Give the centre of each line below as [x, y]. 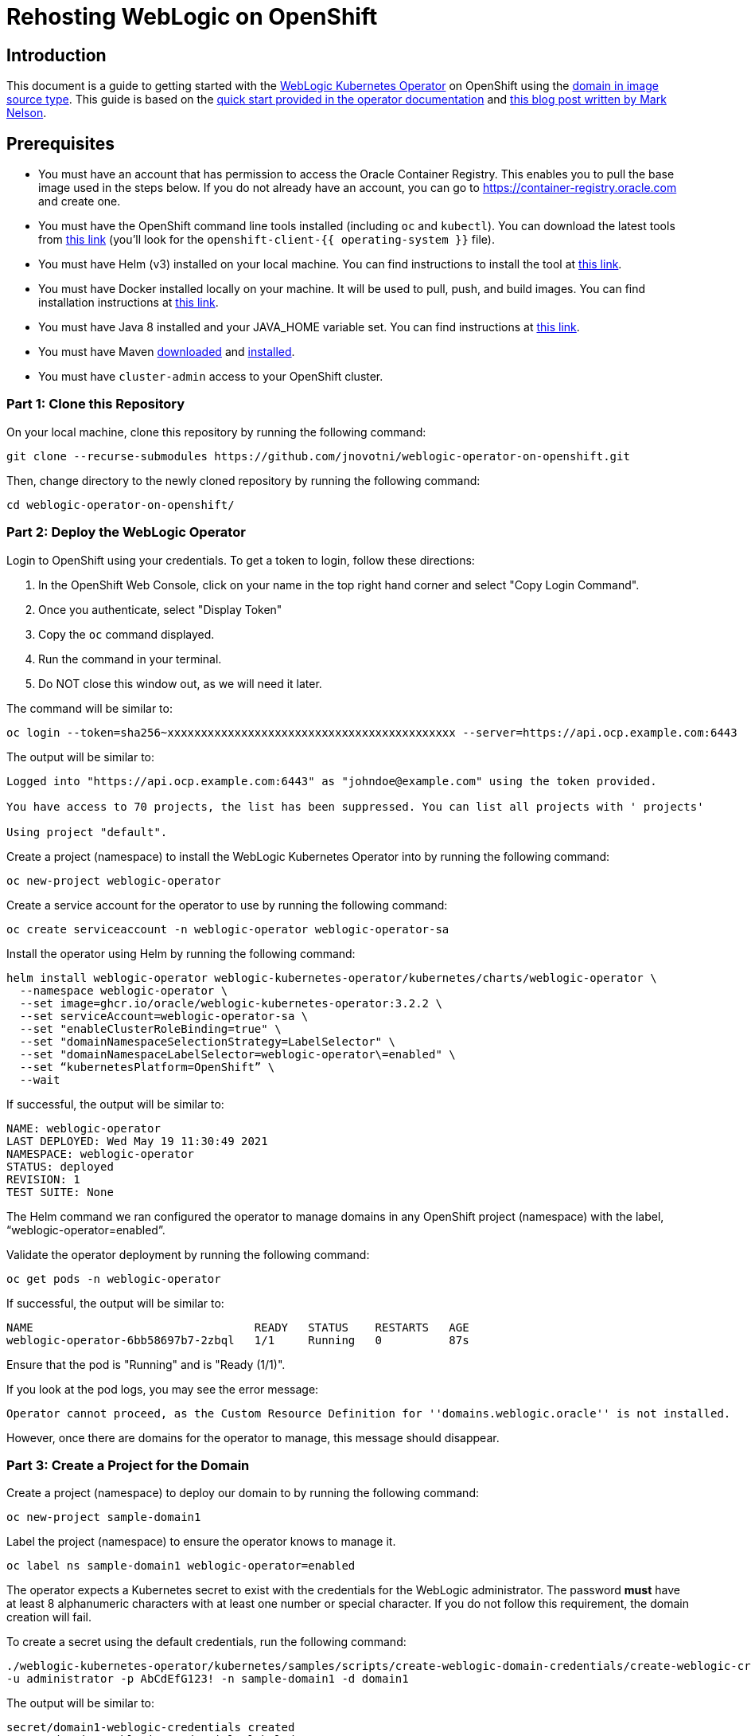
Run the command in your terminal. [130, 659]
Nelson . [27, 113]
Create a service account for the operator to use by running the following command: [227, 905]
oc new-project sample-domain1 [104, 1517]
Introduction [56, 55]
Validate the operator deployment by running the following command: [188, 1254]
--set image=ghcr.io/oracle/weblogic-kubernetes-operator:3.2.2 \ [231, 1003]
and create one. [80, 201]
